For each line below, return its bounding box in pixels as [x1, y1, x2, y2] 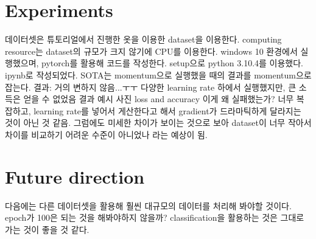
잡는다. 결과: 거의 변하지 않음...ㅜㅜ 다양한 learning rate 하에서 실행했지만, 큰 [5, 80, 297, 93]
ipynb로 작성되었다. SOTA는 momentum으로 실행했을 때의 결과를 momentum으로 [5, 68, 312, 81]
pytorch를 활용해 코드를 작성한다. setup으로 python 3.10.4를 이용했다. [41, 57, 303, 69]
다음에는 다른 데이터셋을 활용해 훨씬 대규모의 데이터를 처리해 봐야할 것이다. [5, 199, 292, 212]
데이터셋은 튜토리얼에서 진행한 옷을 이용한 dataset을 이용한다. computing [5, 33, 282, 46]
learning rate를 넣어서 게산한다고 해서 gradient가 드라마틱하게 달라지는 [33, 104, 301, 117]
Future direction [5, 164, 145, 189]
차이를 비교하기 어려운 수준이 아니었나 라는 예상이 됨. [5, 128, 208, 140]
